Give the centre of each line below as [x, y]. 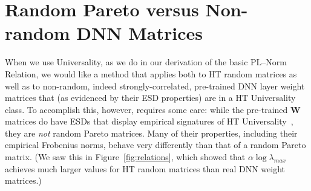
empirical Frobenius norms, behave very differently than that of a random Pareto [155, 145]
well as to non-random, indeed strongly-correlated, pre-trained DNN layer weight [155, 86]
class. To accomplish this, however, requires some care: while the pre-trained [146, 109]
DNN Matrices [139, 33]
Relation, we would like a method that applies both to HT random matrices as [151, 73]
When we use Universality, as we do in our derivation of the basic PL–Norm [146, 62]
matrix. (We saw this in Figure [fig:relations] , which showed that [125, 157]
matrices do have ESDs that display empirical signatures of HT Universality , [149, 121]
